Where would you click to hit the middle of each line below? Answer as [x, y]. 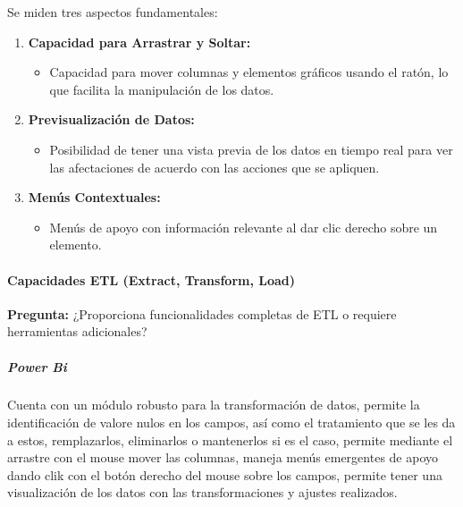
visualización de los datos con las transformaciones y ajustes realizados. [202, 492]
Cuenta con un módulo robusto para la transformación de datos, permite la [214, 405]
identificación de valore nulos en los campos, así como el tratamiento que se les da [231, 422]
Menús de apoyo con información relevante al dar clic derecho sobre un [244, 227]
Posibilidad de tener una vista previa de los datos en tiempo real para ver [251, 149]
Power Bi [37, 366]
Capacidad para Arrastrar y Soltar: [139, 42]
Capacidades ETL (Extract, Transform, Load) [152, 279]
